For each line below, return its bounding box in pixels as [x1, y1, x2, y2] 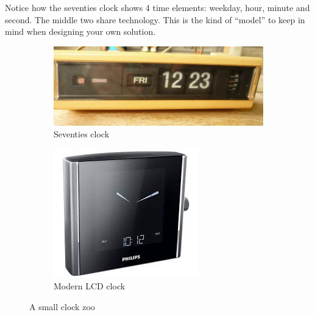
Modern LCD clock [54, 280, 126, 292]
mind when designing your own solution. [5, 25, 156, 38]
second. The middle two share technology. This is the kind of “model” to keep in [5, 13, 305, 26]
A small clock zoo [29, 300, 95, 313]
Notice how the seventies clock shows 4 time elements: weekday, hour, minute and [5, 1, 310, 13]
